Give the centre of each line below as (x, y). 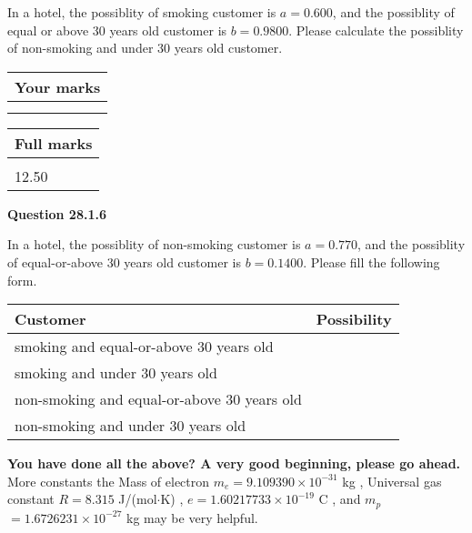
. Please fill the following (372, 261)
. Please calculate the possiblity (376, 30)
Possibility (354, 319)
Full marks (54, 143)
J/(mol (138, 499)
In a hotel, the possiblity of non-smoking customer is (154, 244)
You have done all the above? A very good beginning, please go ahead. (234, 463)
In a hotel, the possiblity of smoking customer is (142, 12)
